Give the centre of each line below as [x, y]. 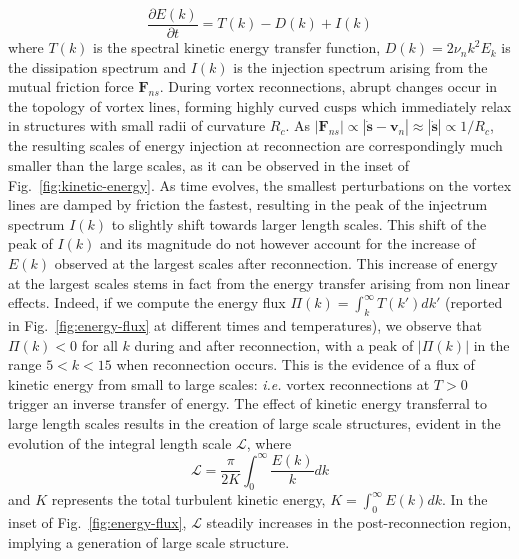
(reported [473, 302]
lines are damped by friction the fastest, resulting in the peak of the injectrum [248, 204]
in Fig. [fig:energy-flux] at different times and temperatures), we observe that [245, 324]
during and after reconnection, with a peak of [274, 344]
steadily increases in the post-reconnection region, [359, 522]
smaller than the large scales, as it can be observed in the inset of [209, 165]
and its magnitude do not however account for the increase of [288, 243]
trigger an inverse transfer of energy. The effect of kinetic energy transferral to [247, 403]
